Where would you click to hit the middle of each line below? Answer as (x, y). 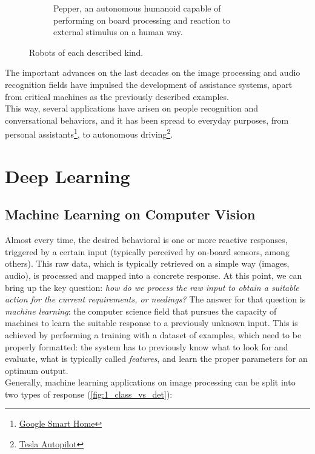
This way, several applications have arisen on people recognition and (132, 108)
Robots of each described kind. (86, 52)
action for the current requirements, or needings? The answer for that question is (155, 299)
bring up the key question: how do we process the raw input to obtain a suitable (152, 287)
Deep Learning (68, 175)
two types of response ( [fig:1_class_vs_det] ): (89, 394)
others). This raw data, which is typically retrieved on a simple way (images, (147, 263)
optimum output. (37, 370)
